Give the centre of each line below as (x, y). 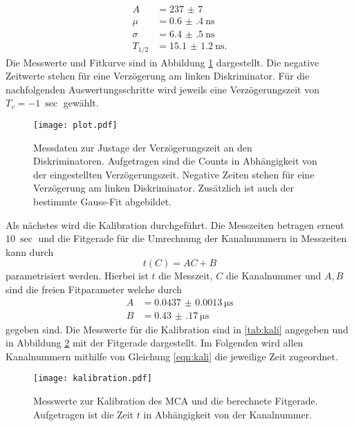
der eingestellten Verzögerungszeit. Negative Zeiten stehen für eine (174, 174)
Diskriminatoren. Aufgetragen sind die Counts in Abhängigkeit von (175, 161)
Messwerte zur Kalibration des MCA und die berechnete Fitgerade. (176, 401)
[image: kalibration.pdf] (93, 379)
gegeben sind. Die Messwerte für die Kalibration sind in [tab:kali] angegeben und (177, 329)
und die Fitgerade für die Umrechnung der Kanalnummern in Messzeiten (193, 238)
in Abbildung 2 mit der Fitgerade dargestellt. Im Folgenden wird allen (155, 343)
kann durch (30, 251)
